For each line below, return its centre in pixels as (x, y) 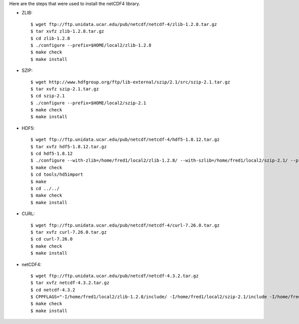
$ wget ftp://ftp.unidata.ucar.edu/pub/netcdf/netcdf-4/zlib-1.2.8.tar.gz (124, 24)
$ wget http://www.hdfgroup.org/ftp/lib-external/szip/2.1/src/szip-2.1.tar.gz (130, 82)
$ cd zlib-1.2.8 (50, 38)
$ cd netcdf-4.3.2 (53, 290)
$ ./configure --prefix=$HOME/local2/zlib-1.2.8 (91, 45)
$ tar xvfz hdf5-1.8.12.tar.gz (69, 147)
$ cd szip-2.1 (48, 96)
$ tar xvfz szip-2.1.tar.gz (65, 89)
